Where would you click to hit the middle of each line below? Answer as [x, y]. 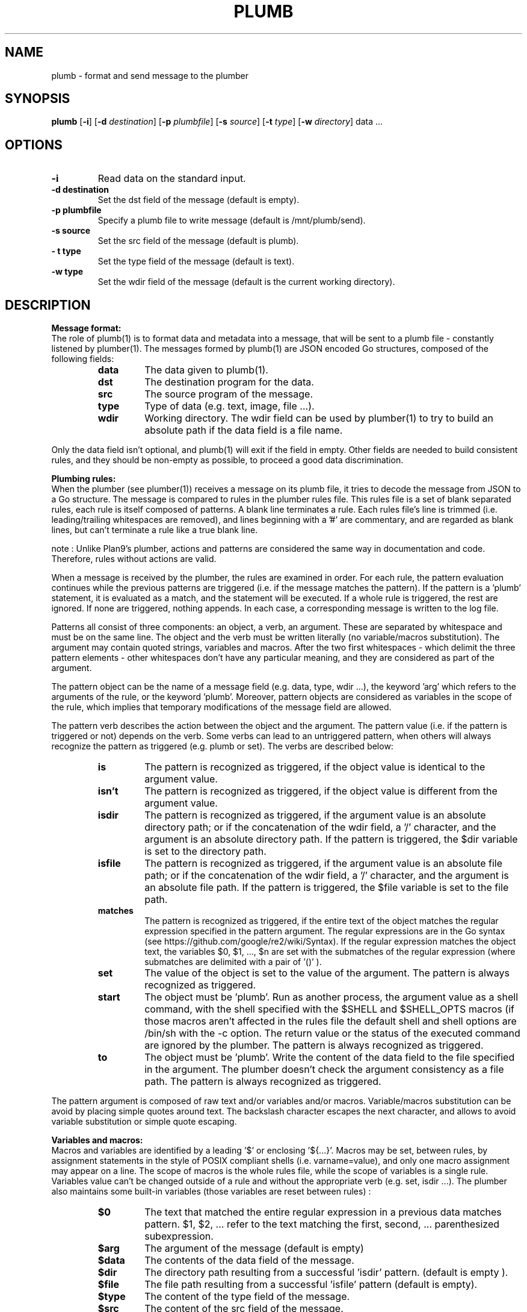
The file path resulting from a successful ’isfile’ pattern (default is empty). [311, 1285]
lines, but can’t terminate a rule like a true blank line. [155, 530]
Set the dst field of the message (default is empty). [199, 200]
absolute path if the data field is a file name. [244, 430]
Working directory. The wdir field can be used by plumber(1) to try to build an [319, 418]
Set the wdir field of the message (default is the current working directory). [246, 282]
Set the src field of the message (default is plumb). [198, 241]
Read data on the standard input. [172, 179]
